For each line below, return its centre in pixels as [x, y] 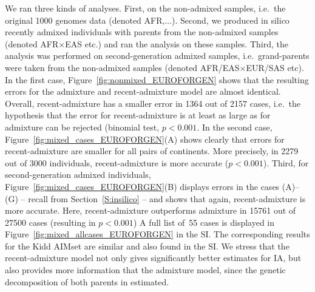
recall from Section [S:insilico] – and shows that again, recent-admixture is [167, 198]
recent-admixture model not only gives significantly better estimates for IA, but [153, 258]
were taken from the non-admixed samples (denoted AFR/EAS [122, 67]
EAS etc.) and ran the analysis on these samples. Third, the [177, 43]
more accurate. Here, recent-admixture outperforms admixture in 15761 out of [151, 210]
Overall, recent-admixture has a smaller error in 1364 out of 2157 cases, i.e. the [153, 103]
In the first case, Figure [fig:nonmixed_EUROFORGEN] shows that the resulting [157, 79]
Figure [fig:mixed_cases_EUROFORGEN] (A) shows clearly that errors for [145, 139]
